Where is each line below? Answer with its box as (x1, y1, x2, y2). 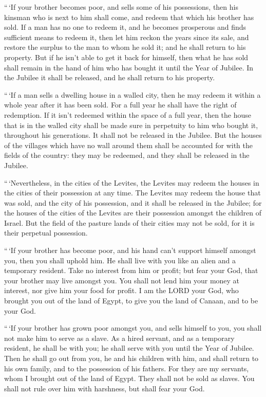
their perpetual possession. (4, 227, 88, 238)
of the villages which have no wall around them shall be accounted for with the (4, 139, 253, 150)
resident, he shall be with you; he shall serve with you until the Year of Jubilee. (4, 342, 254, 353)
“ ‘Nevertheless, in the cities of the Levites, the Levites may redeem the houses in (4, 177, 259, 188)
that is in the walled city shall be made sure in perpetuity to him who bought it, (4, 119, 258, 130)
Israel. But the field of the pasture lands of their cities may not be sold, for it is (4, 217, 255, 228)
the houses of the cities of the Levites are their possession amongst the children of (4, 207, 262, 218)
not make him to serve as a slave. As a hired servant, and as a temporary (4, 332, 235, 343)
